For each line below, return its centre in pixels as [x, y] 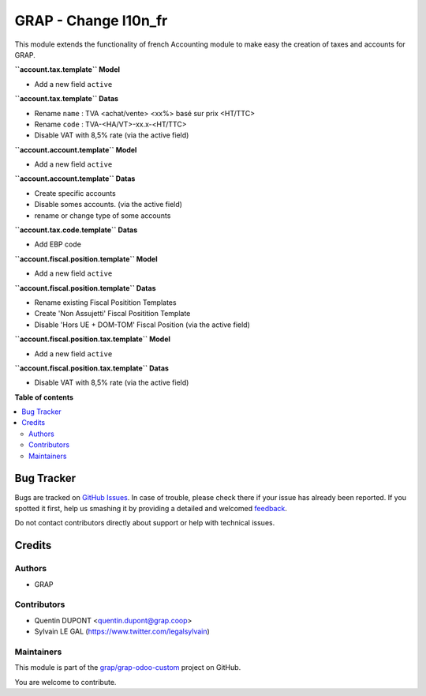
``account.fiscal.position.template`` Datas [86, 288]
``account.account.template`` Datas [75, 179]
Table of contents [44, 397]
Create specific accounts [75, 193]
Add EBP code [58, 244]
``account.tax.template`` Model [67, 70]
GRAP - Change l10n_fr [91, 21]
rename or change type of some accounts [103, 215]
